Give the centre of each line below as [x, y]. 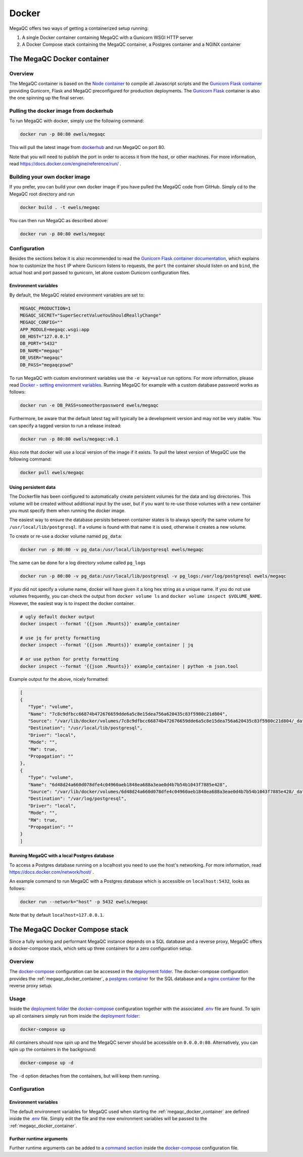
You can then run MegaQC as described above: [59, 220]
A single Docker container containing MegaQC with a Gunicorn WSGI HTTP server [108, 37]
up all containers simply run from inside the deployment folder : [75, 1016]
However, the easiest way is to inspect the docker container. [72, 603]
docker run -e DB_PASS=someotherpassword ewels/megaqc [89, 406]
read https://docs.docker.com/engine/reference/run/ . [65, 164]
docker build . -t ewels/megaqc [60, 207]
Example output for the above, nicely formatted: [59, 679]
